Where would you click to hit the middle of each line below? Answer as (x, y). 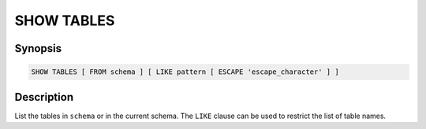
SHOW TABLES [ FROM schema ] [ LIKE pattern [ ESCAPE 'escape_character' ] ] (185, 72)
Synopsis (38, 48)
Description (44, 97)
